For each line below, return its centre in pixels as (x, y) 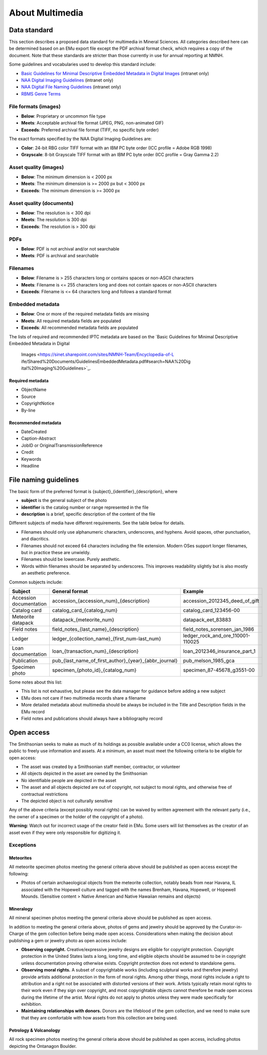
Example (193, 591)
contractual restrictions (45, 794)
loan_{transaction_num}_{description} (95, 651)
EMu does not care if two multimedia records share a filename (84, 698)
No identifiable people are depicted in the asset (69, 780)
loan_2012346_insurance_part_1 (219, 651)
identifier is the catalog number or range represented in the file (85, 507)
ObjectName (34, 390)
